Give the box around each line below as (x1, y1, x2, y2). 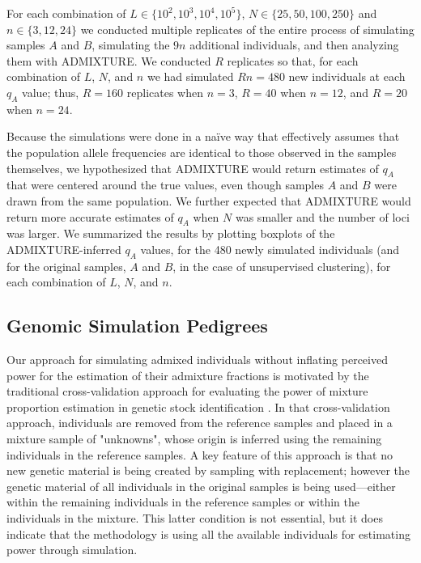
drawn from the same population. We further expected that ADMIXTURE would (6, 192, 411, 209)
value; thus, (22, 83, 79, 100)
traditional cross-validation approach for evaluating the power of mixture (6, 383, 368, 400)
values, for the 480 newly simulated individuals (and (140, 240, 400, 257)
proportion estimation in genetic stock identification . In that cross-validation (6, 398, 390, 415)
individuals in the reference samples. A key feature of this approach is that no (6, 446, 393, 463)
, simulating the (91, 36, 170, 53)
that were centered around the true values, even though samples (6, 176, 324, 193)
